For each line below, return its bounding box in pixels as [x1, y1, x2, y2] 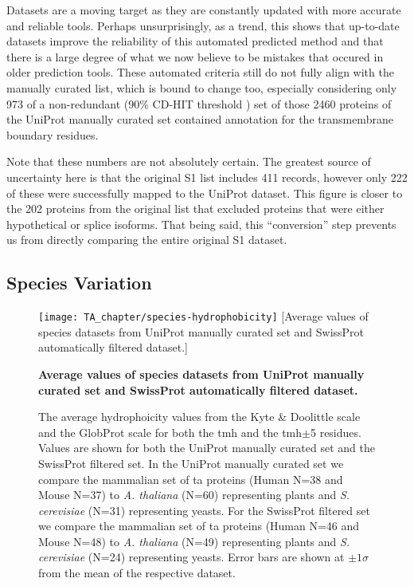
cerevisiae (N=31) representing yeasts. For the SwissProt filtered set [38, 501, 370, 518]
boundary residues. [6, 126, 99, 143]
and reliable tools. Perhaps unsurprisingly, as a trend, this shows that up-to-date [6, 17, 400, 33]
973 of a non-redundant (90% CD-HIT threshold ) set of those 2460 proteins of [6, 95, 392, 112]
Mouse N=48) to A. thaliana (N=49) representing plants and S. [38, 533, 350, 549]
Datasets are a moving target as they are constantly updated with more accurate [6, 2, 401, 18]
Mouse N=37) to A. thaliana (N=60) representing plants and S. [38, 486, 350, 503]
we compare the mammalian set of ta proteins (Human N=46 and [38, 517, 360, 534]
